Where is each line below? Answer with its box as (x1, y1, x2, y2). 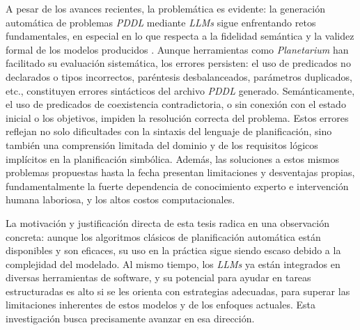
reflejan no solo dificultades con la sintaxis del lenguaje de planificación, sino (6, 124, 332, 139)
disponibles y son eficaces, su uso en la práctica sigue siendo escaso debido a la (6, 243, 341, 258)
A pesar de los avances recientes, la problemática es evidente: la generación (6, 1, 325, 15)
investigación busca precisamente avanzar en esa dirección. (6, 311, 255, 326)
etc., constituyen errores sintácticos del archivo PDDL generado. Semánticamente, (6, 83, 355, 97)
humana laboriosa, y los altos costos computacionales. (6, 192, 235, 207)
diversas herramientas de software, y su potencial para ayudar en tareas (6, 270, 311, 285)
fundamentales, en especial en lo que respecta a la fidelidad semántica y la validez (6, 29, 354, 43)
